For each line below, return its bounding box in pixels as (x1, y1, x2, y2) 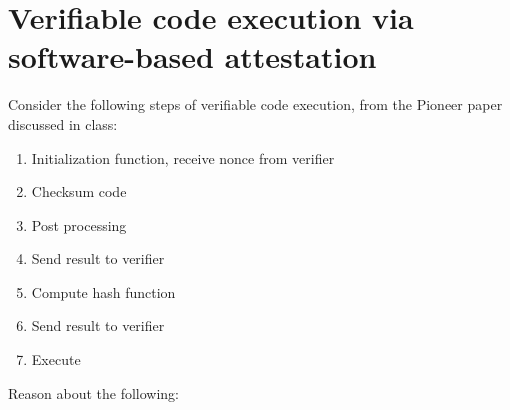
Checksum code (31, 181, 127, 202)
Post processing (31, 214, 127, 235)
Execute (31, 349, 81, 370)
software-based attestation (8, 36, 377, 77)
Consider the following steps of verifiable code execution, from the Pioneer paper (8, 94, 503, 115)
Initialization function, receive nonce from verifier (31, 147, 335, 168)
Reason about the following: (8, 382, 180, 403)
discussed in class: (8, 113, 118, 134)
